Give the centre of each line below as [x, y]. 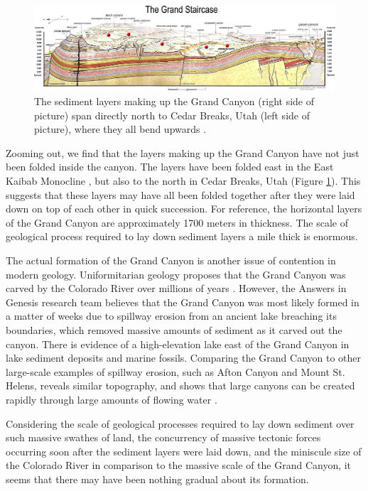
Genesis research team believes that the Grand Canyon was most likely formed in [183, 302]
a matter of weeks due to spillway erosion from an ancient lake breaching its [171, 316]
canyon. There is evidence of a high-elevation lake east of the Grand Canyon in [178, 344]
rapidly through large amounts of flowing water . [112, 399]
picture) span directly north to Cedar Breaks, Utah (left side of [172, 115]
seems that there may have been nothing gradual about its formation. [157, 479]
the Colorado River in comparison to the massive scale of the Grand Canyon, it [179, 465]
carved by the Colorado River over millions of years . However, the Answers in [176, 288]
